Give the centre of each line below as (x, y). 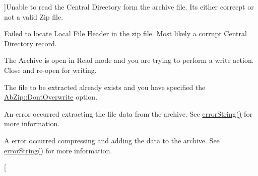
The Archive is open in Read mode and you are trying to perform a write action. (129, 60)
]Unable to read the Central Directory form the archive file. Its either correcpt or (129, 7)
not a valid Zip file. (34, 16)
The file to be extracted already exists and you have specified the (105, 87)
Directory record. (30, 43)
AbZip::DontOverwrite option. (51, 97)
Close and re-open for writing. (50, 70)
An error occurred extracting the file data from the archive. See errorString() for (128, 113)
